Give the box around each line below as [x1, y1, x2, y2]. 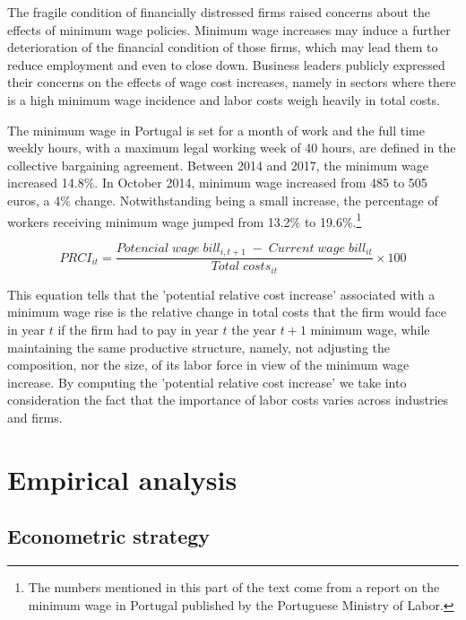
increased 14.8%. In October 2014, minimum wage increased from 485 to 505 [7, 173, 427, 192]
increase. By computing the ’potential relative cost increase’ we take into [7, 372, 407, 391]
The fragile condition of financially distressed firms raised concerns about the [7, 3, 431, 21]
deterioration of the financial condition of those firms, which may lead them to [7, 38, 438, 57]
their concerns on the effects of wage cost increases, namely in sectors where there [7, 73, 456, 92]
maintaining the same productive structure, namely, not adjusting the [7, 337, 390, 356]
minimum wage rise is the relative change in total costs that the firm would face [7, 302, 446, 321]
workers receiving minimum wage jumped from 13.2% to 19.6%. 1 [7, 209, 362, 231]
